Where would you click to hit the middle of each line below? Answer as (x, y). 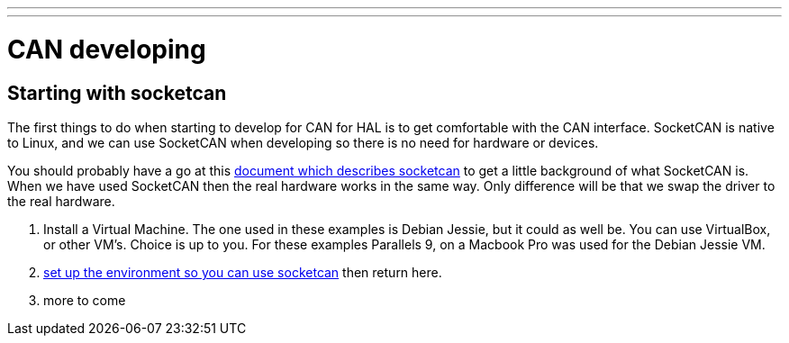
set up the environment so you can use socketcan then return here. (243, 272)
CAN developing (107, 49)
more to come (85, 300)
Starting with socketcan (117, 93)
